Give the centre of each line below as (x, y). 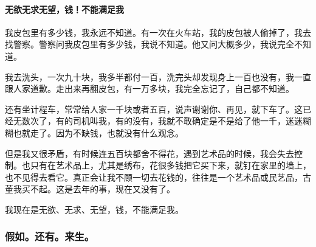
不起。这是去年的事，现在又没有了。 (102, 189)
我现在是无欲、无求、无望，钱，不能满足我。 (94, 209)
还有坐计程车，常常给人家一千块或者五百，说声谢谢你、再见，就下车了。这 (154, 109)
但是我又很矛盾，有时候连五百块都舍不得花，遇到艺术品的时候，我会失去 (149, 153)
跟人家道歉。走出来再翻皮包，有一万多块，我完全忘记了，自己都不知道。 (149, 89)
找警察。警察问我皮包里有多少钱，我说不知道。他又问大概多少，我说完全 (149, 44)
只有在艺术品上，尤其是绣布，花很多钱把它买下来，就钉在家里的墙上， (170, 165)
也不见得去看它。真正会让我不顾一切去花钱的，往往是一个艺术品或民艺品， (154, 177)
